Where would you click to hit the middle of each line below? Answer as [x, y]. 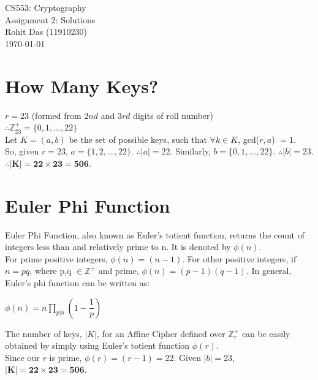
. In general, [269, 271]
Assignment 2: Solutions [50, 19]
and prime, [119, 271]
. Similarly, [190, 151]
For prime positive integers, [56, 258]
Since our [22, 357]
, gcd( [249, 139]
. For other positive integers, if [239, 258]
